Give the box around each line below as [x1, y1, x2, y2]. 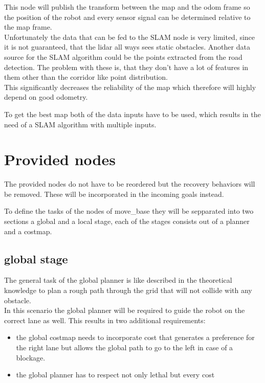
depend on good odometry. [4, 92, 88, 102]
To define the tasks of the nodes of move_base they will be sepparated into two [4, 206, 254, 216]
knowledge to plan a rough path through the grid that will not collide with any [4, 285, 252, 296]
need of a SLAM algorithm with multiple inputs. [4, 119, 157, 129]
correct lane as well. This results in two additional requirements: [4, 314, 206, 325]
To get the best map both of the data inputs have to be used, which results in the [4, 108, 261, 119]
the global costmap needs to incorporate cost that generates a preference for [16, 332, 255, 343]
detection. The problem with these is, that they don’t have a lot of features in [4, 61, 249, 72]
